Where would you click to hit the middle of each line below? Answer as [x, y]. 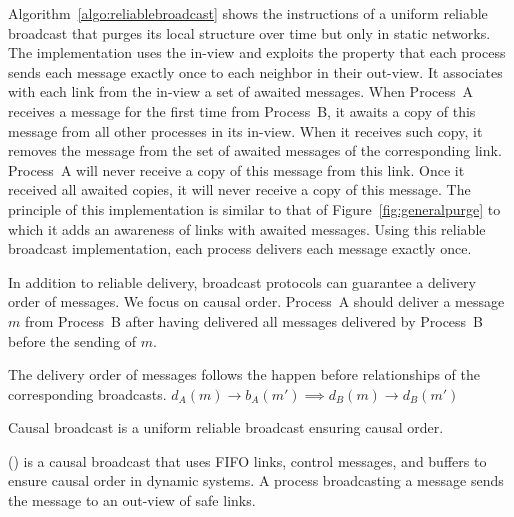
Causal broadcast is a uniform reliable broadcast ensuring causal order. [226, 427]
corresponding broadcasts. [87, 393]
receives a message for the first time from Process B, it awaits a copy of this [242, 110]
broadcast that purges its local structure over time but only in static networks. [249, 32]
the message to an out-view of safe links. [132, 500]
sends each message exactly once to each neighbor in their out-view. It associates [255, 71]
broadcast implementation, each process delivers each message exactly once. [240, 248]
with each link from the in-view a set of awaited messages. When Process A [240, 91]
